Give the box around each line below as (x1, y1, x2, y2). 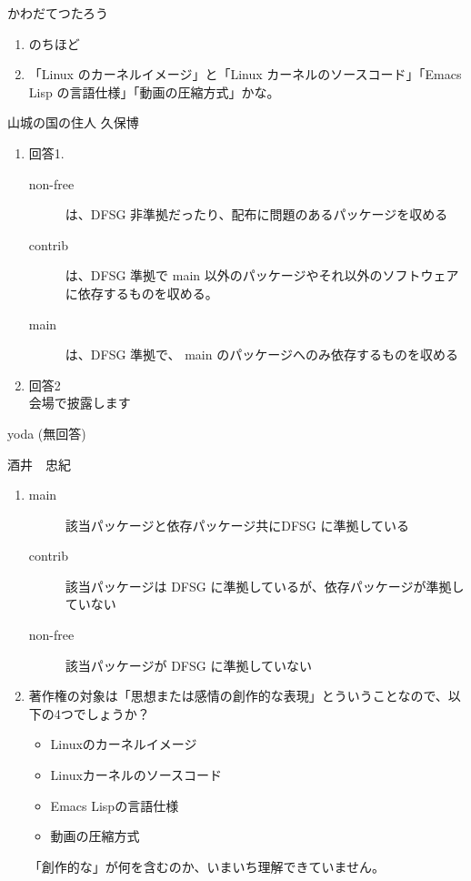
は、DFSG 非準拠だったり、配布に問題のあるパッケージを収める (65, 205, 448, 224)
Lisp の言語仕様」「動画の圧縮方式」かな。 (28, 82, 280, 101)
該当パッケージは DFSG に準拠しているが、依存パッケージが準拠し (65, 576, 465, 595)
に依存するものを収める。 (65, 283, 218, 302)
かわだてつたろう (7, 4, 108, 22)
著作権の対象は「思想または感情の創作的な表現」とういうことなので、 (28, 686, 448, 705)
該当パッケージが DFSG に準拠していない (65, 655, 313, 674)
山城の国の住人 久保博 (7, 113, 139, 132)
